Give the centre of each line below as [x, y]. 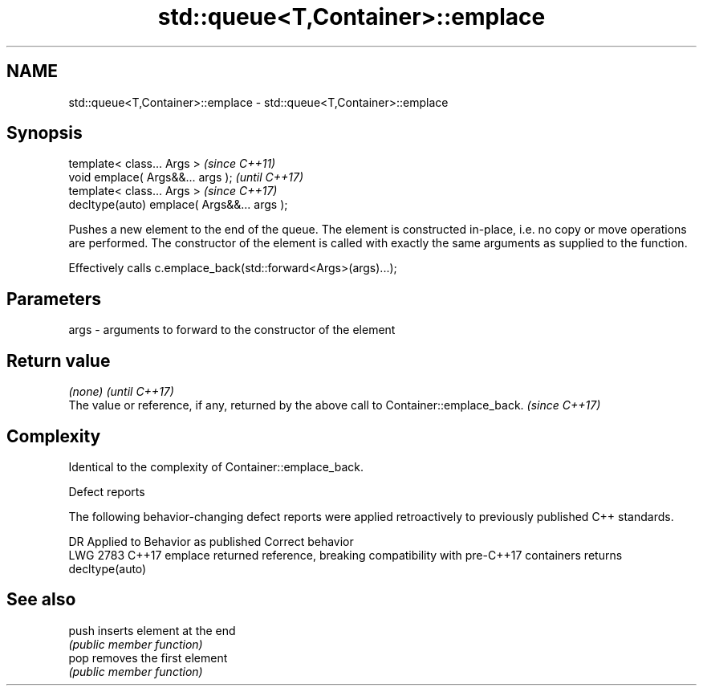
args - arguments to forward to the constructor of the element [232, 330]
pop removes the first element [148, 657]
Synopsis [45, 133]
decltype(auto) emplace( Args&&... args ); [178, 205]
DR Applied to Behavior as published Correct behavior [211, 541]
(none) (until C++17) [121, 392]
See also [41, 600]
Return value [59, 360]
